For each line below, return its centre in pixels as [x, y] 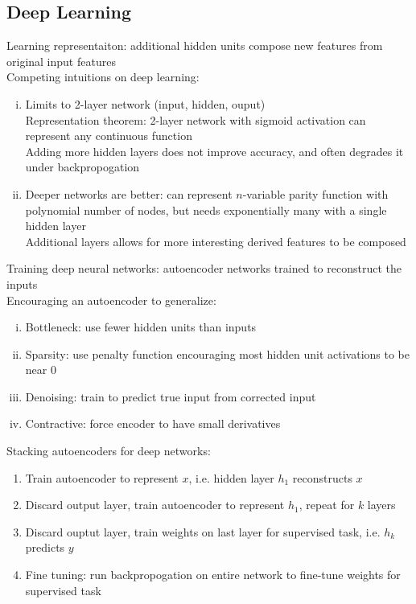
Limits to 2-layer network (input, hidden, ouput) [145, 103]
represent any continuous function [109, 136]
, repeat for [327, 505]
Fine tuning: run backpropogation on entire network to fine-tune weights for [213, 575]
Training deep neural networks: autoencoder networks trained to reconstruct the [204, 268]
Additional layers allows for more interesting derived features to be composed [216, 241]
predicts [45, 547]
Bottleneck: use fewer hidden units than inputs [141, 327]
